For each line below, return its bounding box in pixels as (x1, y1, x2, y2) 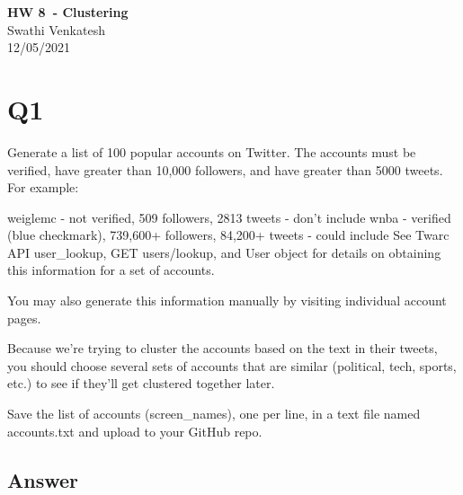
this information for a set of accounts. (7, 261, 215, 279)
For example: (7, 178, 79, 197)
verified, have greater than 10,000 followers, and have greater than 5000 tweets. (7, 160, 443, 179)
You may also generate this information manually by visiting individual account (7, 291, 447, 310)
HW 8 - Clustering (7, 3, 129, 21)
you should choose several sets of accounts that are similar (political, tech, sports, (7, 356, 457, 375)
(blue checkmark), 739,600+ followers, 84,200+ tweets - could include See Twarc (7, 225, 450, 244)
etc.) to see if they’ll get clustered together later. (7, 374, 275, 393)
